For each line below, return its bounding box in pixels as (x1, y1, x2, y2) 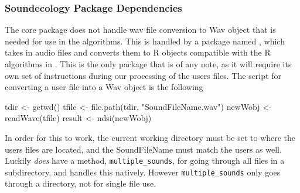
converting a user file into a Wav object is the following (5, 81, 203, 93)
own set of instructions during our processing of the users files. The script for (5, 69, 281, 81)
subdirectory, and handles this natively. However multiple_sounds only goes (5, 166, 281, 178)
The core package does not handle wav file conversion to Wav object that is (5, 23, 276, 36)
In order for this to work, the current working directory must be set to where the (5, 131, 296, 143)
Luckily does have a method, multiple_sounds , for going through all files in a (5, 154, 285, 167)
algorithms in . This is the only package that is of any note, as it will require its (5, 58, 292, 70)
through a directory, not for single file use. (5, 177, 156, 189)
